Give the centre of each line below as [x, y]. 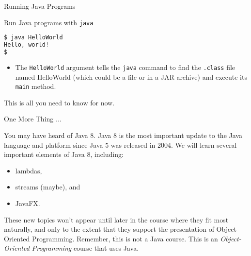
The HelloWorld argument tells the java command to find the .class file [125, 67]
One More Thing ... [33, 119]
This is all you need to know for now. [59, 102]
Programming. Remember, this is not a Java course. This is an [125, 238]
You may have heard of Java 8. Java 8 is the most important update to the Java [123, 135]
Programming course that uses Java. [85, 248]
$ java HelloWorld [33, 38]
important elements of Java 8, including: [64, 154]
